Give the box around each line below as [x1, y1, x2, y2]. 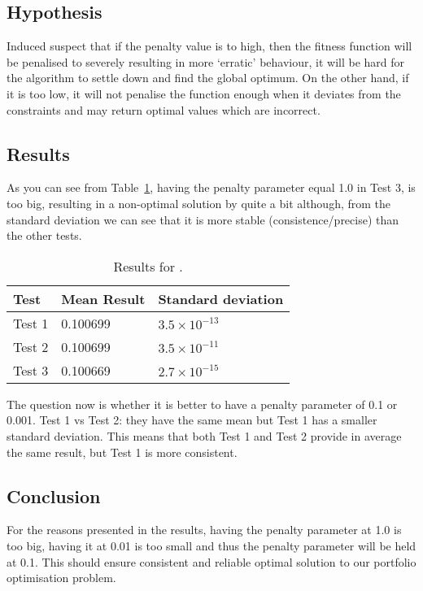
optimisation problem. [7, 569, 116, 586]
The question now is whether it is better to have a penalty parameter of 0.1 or [7, 395, 398, 412]
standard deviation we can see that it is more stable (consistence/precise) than [7, 211, 399, 228]
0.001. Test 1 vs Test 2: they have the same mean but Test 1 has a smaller [7, 411, 377, 428]
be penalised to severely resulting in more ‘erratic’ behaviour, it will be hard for [7, 53, 405, 70]
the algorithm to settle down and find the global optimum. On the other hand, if [7, 69, 409, 86]
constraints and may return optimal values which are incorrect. [7, 101, 321, 118]
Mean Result [61, 289, 146, 308]
